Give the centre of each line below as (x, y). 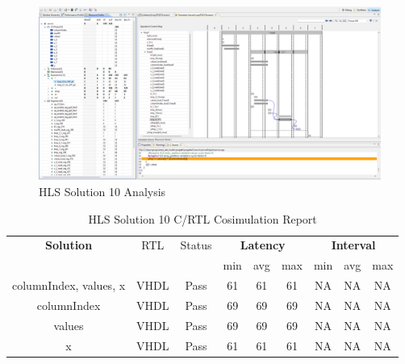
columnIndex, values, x (69, 285)
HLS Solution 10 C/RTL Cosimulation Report (202, 218)
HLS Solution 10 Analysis (102, 191)
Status (196, 245)
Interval (353, 245)
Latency (263, 245)
